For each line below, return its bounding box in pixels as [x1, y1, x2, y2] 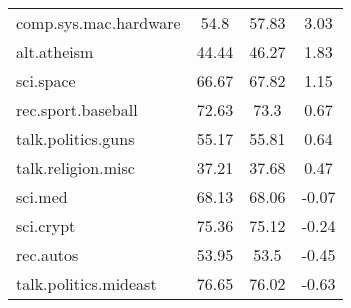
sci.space [16, 69, 76, 92]
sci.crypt [16, 214, 76, 237]
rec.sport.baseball [16, 98, 138, 121]
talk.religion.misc [16, 156, 135, 179]
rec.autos [16, 243, 79, 266]
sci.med [16, 185, 68, 208]
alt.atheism [16, 40, 94, 63]
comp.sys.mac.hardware [16, 11, 181, 34]
